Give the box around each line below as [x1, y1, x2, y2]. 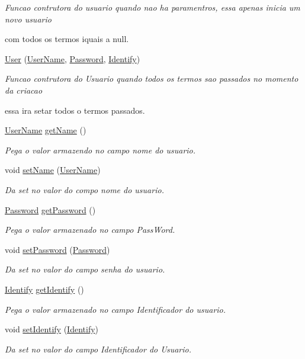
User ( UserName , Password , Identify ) [5, 52, 140, 65]
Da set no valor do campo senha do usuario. [5, 263, 165, 275]
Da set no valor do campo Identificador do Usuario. [5, 342, 191, 355]
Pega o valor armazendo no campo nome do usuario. [5, 143, 196, 156]
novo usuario [5, 12, 52, 25]
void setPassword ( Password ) [5, 243, 110, 255]
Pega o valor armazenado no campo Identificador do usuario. [5, 303, 226, 315]
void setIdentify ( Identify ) [5, 323, 99, 335]
